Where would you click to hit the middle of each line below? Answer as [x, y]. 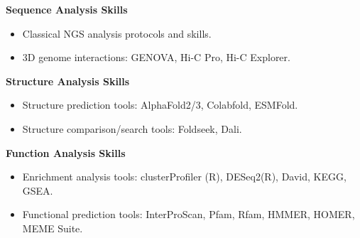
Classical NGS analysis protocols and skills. [117, 33]
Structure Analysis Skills [68, 81]
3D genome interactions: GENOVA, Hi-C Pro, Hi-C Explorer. [156, 57]
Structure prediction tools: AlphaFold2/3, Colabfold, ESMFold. [160, 105]
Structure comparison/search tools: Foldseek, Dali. [132, 128]
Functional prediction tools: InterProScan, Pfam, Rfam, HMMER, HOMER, [189, 214]
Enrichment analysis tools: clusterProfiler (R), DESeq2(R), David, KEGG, [184, 177]
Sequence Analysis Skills [67, 9]
